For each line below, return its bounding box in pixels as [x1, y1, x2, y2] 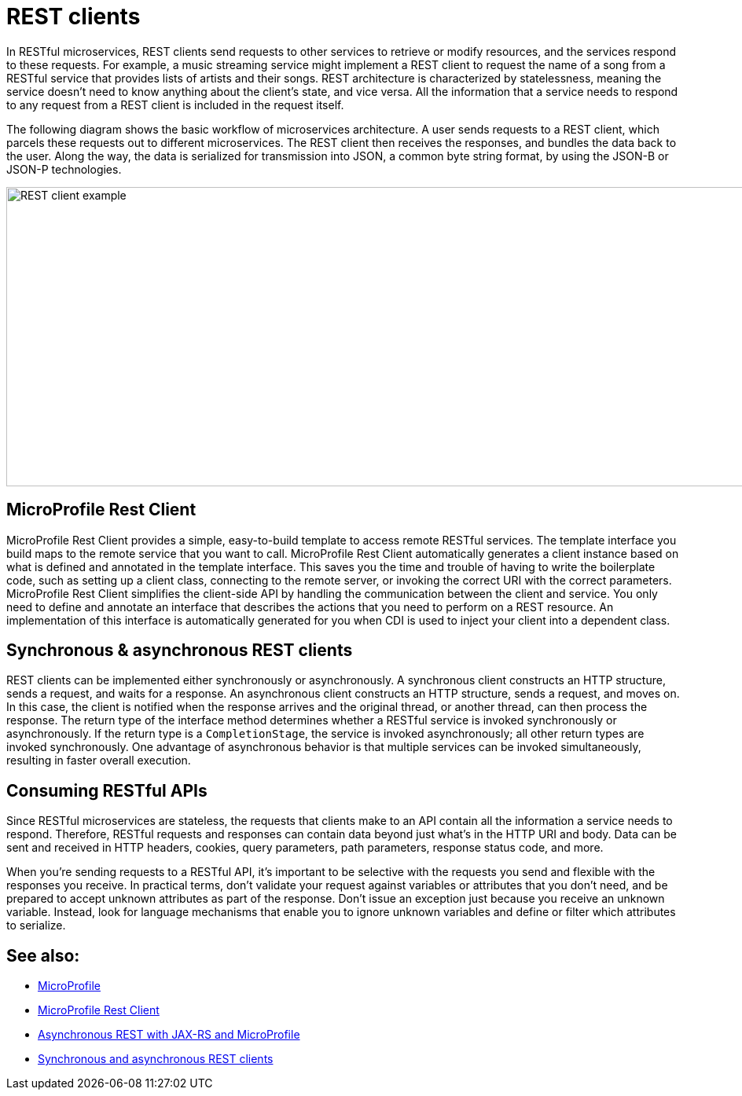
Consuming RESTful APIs [6, 780, 208, 801]
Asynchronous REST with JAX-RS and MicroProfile [38, 1028, 300, 1042]
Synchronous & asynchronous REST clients [6, 640, 353, 661]
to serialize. [6, 918, 66, 933]
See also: [6, 945, 80, 966]
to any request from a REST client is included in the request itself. [6, 97, 344, 112]
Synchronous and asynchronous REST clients [38, 1052, 274, 1066]
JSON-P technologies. [6, 162, 122, 176]
